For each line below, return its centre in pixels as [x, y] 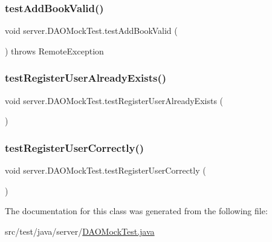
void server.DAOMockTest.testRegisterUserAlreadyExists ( [114, 100]
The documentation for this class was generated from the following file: [136, 211]
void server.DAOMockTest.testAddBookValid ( [91, 31]
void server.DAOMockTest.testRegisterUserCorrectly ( [105, 170]
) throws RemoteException [54, 51]
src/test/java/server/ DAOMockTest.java [80, 231]
